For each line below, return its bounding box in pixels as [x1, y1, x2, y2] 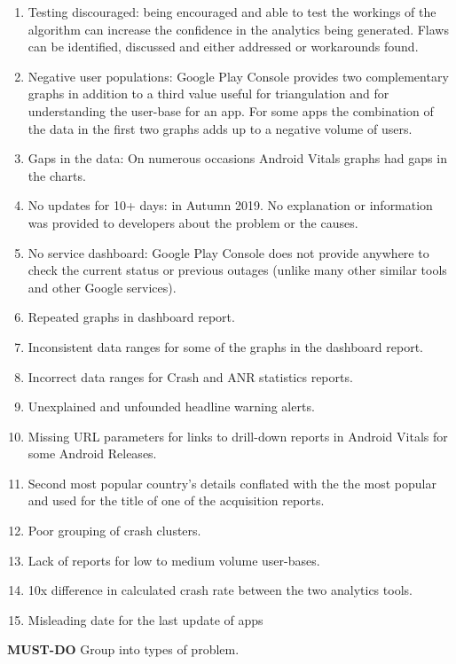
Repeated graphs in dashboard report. [28, 308, 235, 326]
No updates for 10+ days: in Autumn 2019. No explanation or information [28, 196, 433, 215]
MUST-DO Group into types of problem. [7, 640, 240, 659]
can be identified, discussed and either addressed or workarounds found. [28, 37, 419, 56]
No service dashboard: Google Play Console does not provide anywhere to [28, 243, 429, 262]
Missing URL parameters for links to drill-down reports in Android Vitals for [28, 426, 448, 445]
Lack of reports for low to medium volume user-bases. [28, 551, 320, 569]
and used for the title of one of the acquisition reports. [28, 491, 325, 510]
